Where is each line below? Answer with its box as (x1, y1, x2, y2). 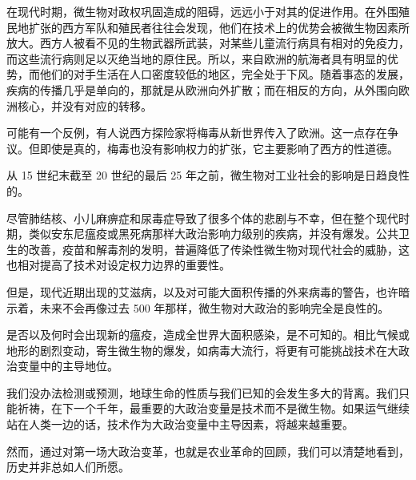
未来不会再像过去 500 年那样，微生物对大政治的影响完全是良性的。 (39, 299, 390, 316)
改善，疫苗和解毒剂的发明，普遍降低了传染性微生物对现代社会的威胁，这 (28, 240, 410, 257)
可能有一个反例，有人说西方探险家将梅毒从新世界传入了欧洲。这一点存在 (6, 124, 387, 141)
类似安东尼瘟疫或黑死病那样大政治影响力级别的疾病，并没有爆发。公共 (28, 225, 398, 242)
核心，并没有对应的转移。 (17, 97, 152, 114)
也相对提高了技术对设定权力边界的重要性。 (6, 256, 230, 273)
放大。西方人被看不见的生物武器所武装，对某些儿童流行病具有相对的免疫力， (6, 34, 410, 51)
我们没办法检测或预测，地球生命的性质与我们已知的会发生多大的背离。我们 (6, 384, 398, 401)
